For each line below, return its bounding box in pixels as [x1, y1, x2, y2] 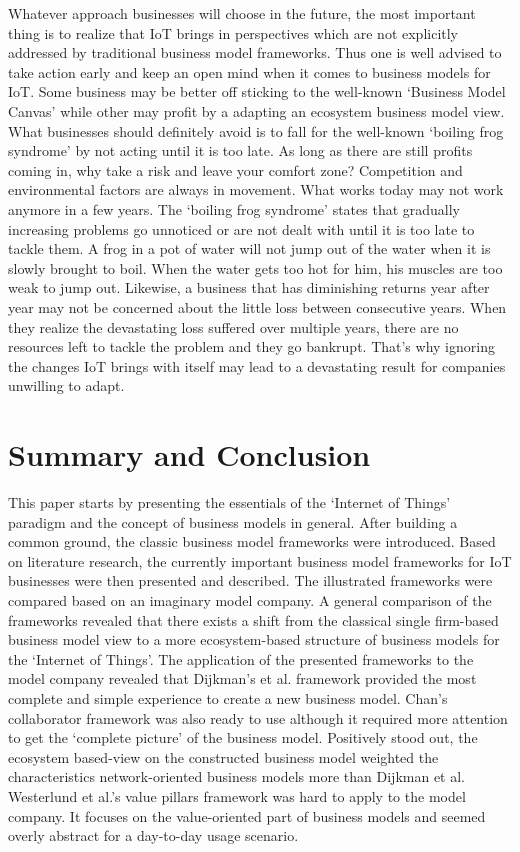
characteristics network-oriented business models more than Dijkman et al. [8, 766, 465, 787]
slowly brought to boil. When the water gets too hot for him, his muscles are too [8, 257, 503, 278]
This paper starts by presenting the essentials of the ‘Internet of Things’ [8, 492, 451, 512]
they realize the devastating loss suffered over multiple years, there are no [8, 316, 459, 337]
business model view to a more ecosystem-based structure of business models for [8, 629, 500, 650]
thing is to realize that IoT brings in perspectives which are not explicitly [8, 22, 459, 43]
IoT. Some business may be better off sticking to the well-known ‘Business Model [8, 81, 506, 102]
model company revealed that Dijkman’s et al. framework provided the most [8, 668, 477, 689]
